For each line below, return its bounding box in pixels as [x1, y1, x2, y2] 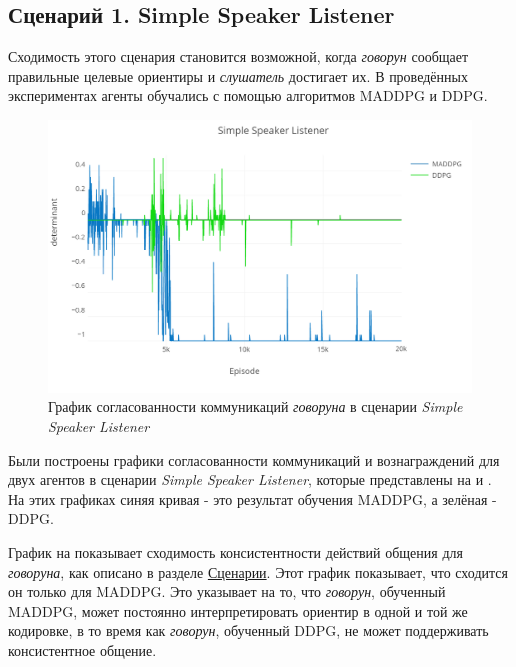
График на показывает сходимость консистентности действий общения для [8, 542, 463, 562]
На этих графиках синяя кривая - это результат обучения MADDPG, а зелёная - [8, 488, 497, 509]
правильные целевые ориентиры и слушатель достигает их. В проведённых [8, 65, 468, 86]
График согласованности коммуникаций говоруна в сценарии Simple [48, 396, 463, 417]
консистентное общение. [8, 639, 157, 660]
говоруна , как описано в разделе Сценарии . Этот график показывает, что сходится [8, 561, 508, 582]
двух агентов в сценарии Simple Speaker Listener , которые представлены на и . [8, 469, 492, 490]
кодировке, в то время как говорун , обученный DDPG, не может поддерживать [8, 620, 489, 641]
